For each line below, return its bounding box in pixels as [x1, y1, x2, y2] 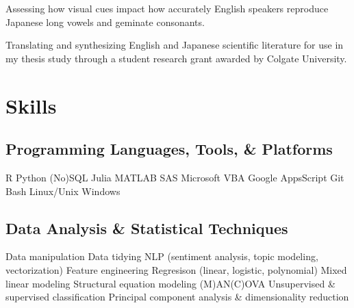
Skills [5, 91, 57, 119]
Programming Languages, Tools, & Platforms [5, 138, 333, 159]
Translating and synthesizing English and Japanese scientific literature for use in [5, 38, 344, 52]
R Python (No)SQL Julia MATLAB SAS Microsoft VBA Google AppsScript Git [5, 170, 344, 184]
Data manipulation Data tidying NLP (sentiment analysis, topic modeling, [5, 249, 318, 264]
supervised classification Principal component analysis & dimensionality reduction [5, 290, 349, 304]
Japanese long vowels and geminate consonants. [5, 14, 205, 29]
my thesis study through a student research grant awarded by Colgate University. [5, 51, 347, 65]
